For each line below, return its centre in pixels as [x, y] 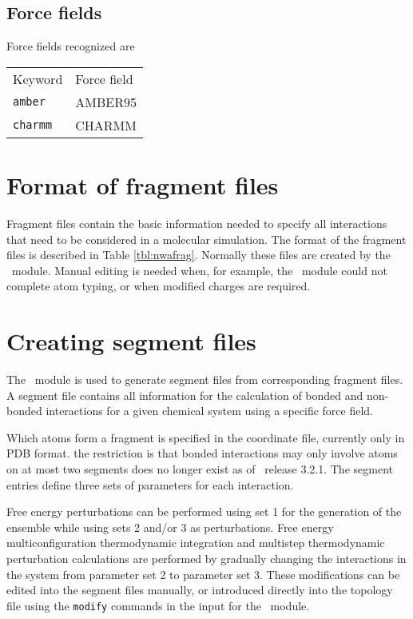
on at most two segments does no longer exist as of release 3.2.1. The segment [200, 468]
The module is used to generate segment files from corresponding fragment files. [205, 379]
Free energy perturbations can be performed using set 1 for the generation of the [204, 511]
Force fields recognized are [71, 46]
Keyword [38, 78]
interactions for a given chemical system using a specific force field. [209, 411]
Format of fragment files [143, 184]
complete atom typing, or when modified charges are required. [159, 286]
